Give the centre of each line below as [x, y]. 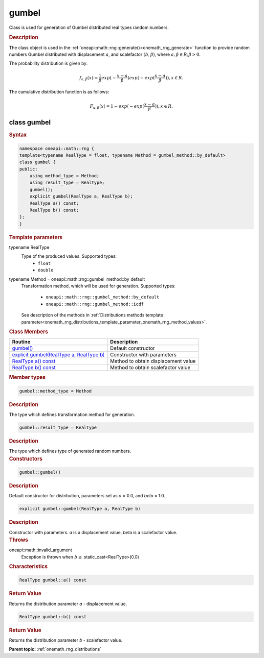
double [46, 270]
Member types [27, 377]
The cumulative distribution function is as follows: [59, 92]
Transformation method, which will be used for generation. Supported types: [99, 286]
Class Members [29, 332]
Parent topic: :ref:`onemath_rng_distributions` [55, 649]
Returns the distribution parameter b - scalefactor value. [66, 640]
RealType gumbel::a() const [53, 580]
